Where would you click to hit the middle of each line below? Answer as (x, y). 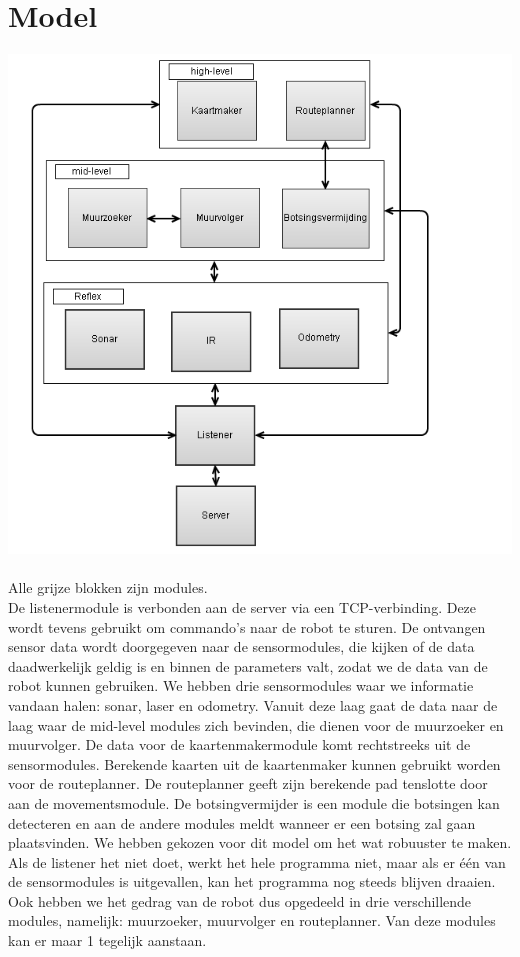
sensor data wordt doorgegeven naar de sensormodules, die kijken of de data (241, 646)
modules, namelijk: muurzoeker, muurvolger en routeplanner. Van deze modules (252, 920)
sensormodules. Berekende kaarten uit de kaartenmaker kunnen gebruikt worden (254, 763)
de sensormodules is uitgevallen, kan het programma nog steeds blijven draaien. (252, 881)
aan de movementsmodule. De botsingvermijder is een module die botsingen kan (254, 802)
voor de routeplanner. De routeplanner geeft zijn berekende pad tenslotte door (248, 783)
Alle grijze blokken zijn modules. (108, 587)
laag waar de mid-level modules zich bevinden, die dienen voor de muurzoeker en (256, 724)
